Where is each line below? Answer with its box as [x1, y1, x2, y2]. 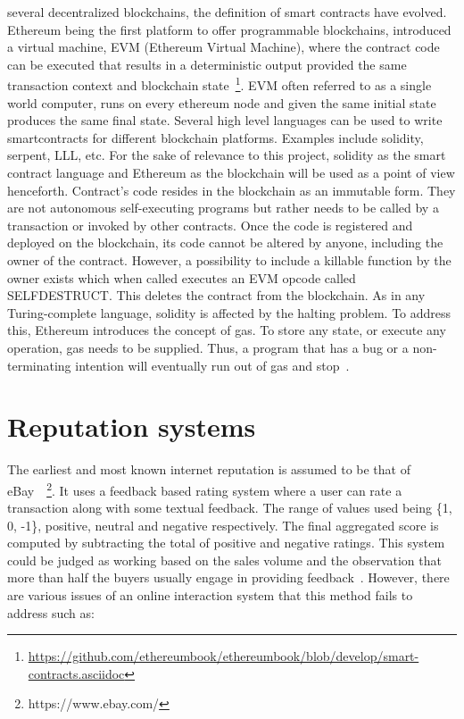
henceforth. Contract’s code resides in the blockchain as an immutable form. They [7, 180, 456, 199]
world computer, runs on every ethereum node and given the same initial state [7, 93, 436, 112]
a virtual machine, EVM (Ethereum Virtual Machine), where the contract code [7, 38, 440, 56]
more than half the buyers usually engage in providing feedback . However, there [7, 568, 450, 587]
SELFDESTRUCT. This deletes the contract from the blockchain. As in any [7, 286, 426, 305]
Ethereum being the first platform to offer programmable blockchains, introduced [7, 20, 452, 38]
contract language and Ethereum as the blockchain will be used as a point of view [7, 163, 455, 181]
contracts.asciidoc [28, 664, 125, 682]
